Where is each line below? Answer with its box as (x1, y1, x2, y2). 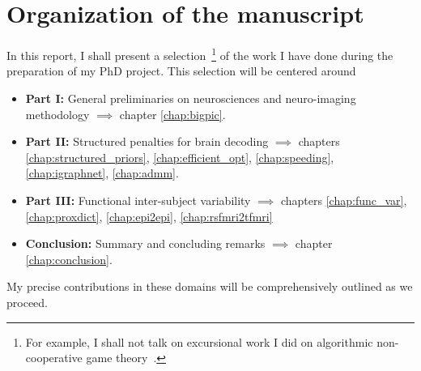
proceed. (6, 293, 48, 310)
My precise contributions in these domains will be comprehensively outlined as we (6, 278, 413, 295)
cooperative (25, 349, 83, 366)
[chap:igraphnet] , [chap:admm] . (25, 164, 179, 181)
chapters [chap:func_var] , (280, 191, 407, 208)
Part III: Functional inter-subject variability (25, 191, 251, 208)
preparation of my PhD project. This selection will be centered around (6, 62, 356, 79)
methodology (25, 105, 90, 122)
